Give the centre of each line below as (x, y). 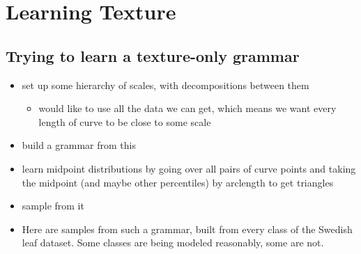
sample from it (53, 206)
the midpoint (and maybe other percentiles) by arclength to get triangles (178, 182)
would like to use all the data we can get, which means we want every (187, 108)
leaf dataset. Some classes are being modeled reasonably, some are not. (173, 243)
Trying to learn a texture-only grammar (153, 55)
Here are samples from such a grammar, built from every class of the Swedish (187, 229)
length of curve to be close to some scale (125, 121)
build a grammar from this (79, 145)
